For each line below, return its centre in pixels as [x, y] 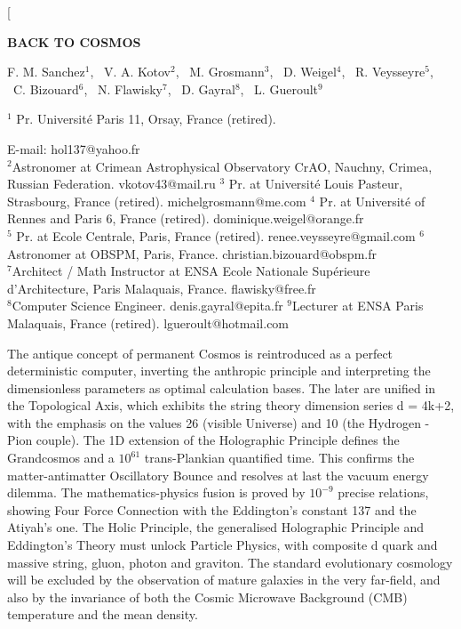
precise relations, [383, 492]
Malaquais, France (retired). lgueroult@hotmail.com [148, 323]
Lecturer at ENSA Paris [358, 306]
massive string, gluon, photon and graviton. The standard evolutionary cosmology [230, 562]
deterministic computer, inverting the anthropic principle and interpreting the [219, 371]
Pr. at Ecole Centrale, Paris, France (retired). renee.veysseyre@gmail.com [216, 235]
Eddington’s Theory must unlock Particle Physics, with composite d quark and [223, 545]
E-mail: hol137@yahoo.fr [74, 148]
